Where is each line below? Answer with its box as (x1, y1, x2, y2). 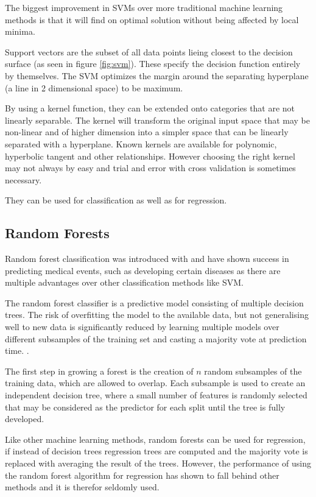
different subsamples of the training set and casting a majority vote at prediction (5, 332, 307, 345)
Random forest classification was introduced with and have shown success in (5, 252, 289, 265)
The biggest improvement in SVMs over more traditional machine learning (5, 1, 283, 13)
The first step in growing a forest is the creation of (5, 364, 194, 377)
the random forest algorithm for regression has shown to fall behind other (5, 468, 279, 481)
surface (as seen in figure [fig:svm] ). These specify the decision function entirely (5, 57, 301, 70)
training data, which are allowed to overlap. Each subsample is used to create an (5, 376, 306, 389)
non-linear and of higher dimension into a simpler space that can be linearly (5, 125, 289, 138)
